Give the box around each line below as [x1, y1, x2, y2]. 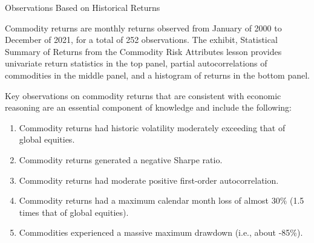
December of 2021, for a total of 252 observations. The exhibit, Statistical [5, 33, 278, 46]
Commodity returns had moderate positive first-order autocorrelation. [19, 173, 279, 186]
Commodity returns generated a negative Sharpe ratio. [19, 153, 223, 166]
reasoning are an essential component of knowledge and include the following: [5, 101, 292, 114]
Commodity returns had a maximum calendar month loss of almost [19, 194, 269, 207]
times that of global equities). [19, 206, 129, 218]
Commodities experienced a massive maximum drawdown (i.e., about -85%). [19, 226, 303, 239]
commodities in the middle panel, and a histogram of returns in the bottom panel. [5, 68, 310, 81]
